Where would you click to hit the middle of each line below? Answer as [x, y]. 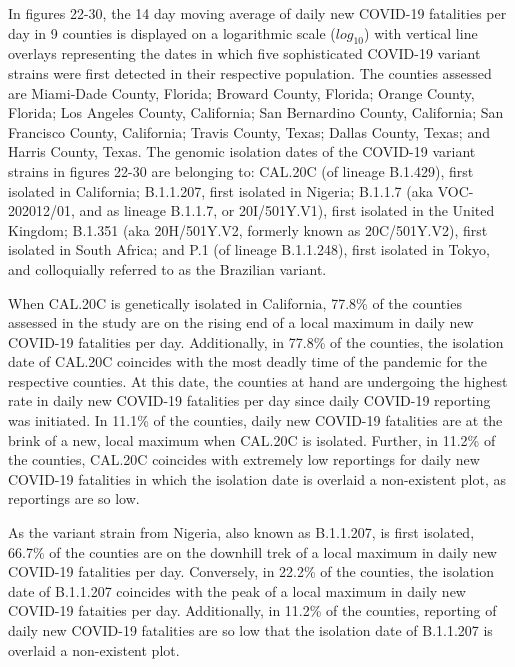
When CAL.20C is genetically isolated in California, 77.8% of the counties [235, 302]
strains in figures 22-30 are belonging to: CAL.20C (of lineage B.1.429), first [241, 170]
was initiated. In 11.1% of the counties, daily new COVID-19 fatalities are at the [255, 420]
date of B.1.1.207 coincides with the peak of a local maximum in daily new [237, 590]
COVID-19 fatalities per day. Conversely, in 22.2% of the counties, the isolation [251, 571]
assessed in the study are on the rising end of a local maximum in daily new [241, 322]
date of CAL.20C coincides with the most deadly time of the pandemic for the [248, 361]
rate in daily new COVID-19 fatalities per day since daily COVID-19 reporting [249, 400]
